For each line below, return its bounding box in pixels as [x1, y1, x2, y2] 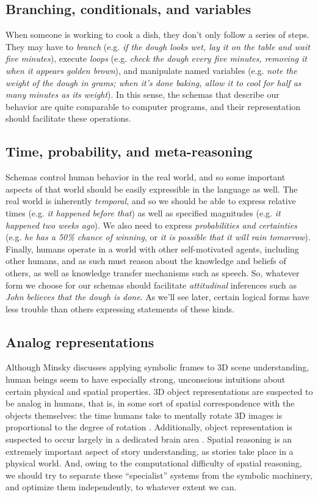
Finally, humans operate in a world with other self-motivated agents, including [5, 242, 299, 255]
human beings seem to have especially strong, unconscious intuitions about [5, 373, 286, 386]
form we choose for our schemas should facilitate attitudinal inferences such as [5, 278, 297, 291]
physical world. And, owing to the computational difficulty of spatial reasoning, [5, 457, 302, 469]
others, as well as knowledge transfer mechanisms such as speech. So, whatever [5, 266, 300, 279]
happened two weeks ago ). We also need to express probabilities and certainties [5, 218, 297, 231]
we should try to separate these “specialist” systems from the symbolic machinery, [5, 468, 313, 481]
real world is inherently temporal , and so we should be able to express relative [5, 194, 296, 207]
